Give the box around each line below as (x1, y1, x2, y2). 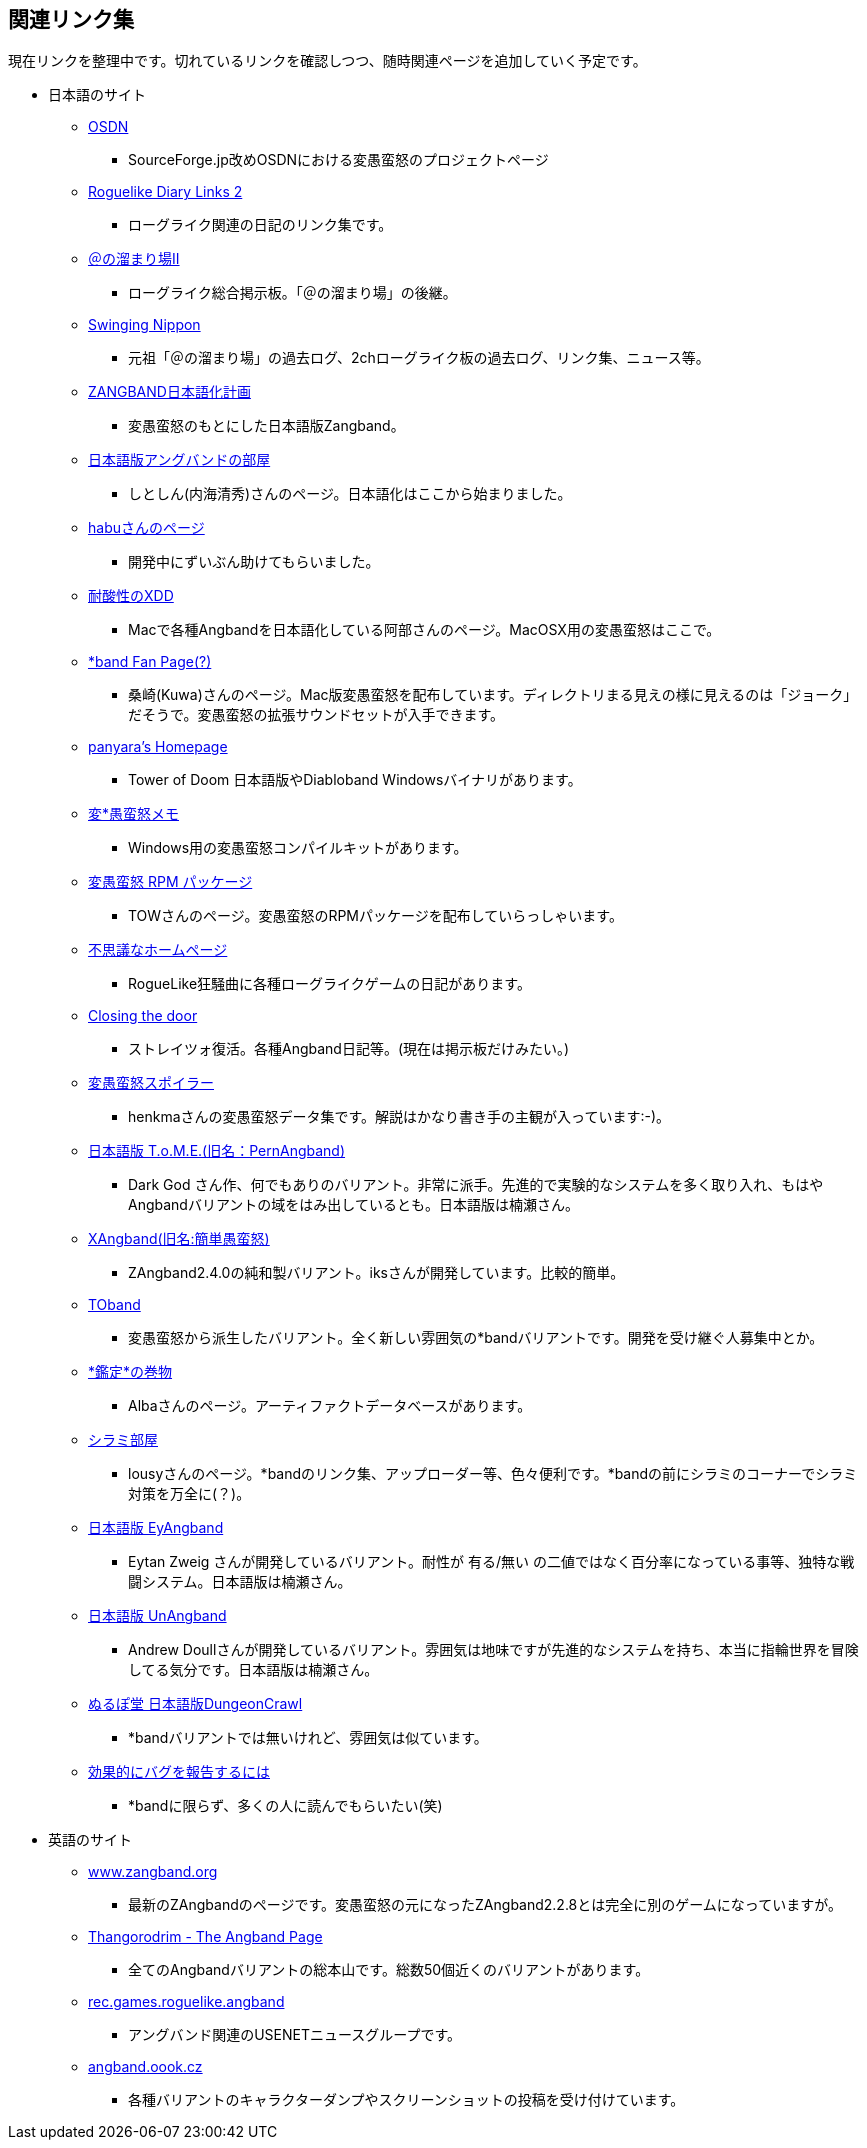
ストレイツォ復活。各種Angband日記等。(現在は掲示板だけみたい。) (128, 1040, 570, 1058)
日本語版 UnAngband (88, 1607, 227, 1625)
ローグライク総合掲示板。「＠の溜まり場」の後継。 (128, 284, 457, 302)
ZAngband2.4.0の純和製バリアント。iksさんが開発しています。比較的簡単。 (128, 1264, 625, 1282)
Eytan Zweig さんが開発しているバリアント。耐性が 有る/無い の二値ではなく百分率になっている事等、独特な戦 (128, 1553, 855, 1571)
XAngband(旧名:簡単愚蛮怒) (88, 1230, 270, 1248)
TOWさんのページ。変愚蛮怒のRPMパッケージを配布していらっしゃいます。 (128, 907, 623, 925)
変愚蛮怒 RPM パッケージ (88, 873, 253, 891)
